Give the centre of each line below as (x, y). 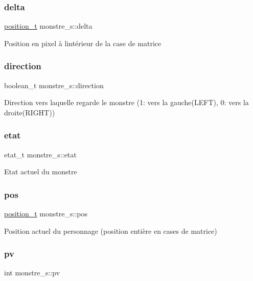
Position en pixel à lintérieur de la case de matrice (83, 43)
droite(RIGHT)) (30, 112)
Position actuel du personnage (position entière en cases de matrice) (111, 230)
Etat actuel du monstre (41, 172)
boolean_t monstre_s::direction (54, 85)
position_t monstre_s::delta (48, 26)
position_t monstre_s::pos (46, 214)
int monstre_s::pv (32, 273)
